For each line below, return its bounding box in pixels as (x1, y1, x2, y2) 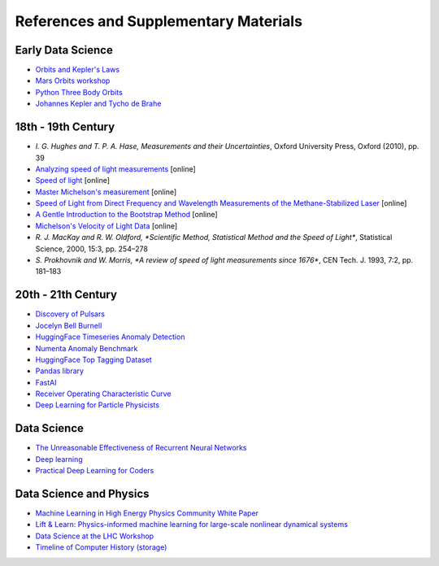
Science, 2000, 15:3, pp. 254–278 (35, 244, 148, 254)
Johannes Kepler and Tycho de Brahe (35, 98, 162, 109)
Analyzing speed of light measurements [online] (35, 163, 197, 174)
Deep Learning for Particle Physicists (35, 400, 160, 410)
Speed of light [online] (35, 176, 110, 185)
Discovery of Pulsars (35, 309, 106, 319)
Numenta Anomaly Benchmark (35, 343, 138, 353)
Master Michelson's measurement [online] (35, 187, 177, 197)
